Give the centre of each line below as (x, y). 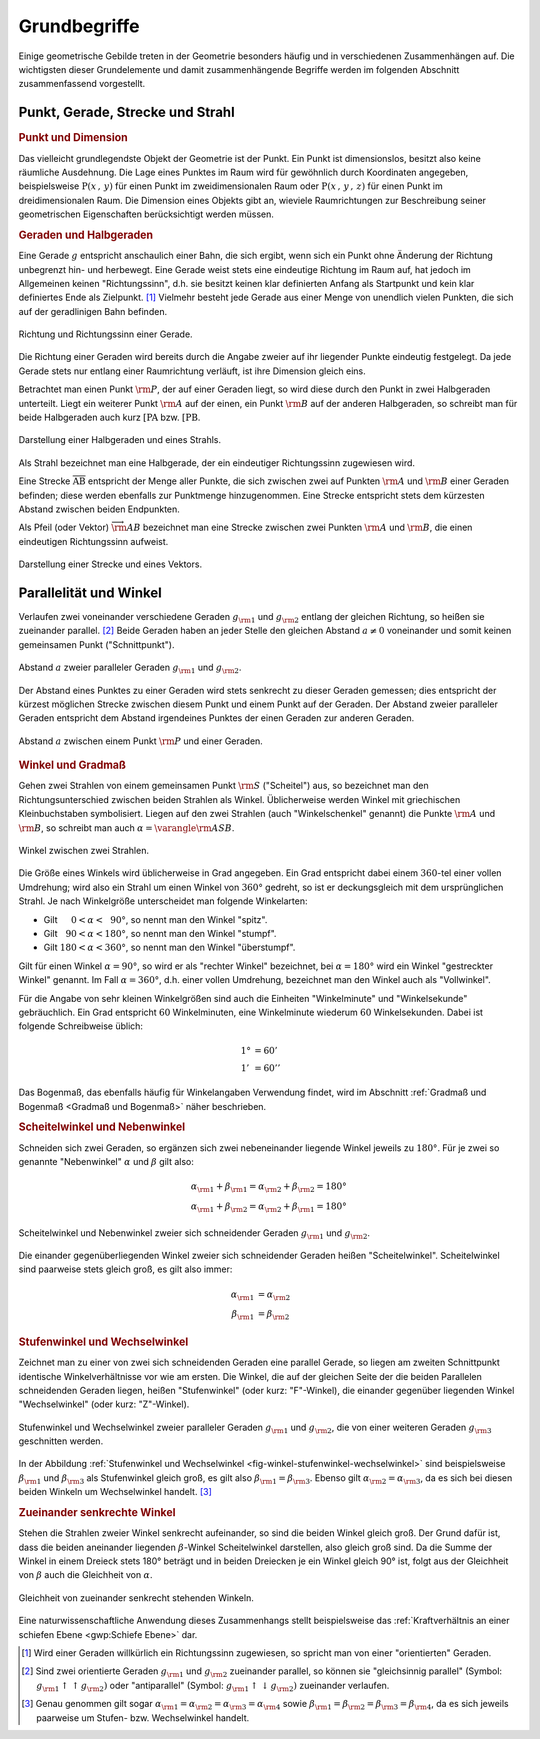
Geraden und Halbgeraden (86, 235)
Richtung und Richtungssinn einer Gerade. (106, 334)
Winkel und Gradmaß (72, 765)
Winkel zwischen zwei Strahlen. (84, 850)
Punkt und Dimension (73, 138)
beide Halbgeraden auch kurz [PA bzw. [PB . (109, 417)
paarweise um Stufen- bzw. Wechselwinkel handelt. (143, 1717)
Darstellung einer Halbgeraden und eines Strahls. (120, 440)
